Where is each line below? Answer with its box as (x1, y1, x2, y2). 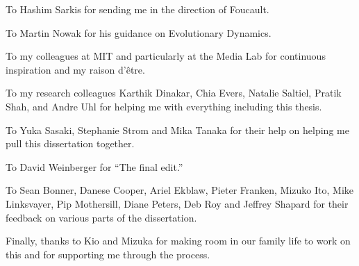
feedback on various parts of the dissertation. (6, 210, 197, 224)
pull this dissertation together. (6, 136, 135, 151)
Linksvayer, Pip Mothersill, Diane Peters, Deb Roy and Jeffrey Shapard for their (6, 196, 349, 210)
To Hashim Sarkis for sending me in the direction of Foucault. (6, 2, 269, 16)
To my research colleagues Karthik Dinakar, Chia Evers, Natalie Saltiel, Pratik (6, 85, 342, 100)
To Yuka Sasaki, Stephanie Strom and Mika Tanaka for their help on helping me (6, 122, 349, 137)
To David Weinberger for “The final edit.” (6, 159, 183, 174)
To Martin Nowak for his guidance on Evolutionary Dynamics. (6, 25, 272, 40)
